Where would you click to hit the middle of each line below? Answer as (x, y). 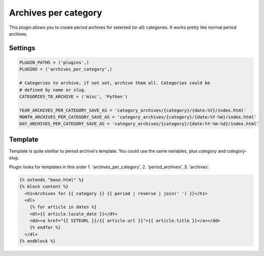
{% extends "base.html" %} (52, 180)
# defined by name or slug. (53, 90)
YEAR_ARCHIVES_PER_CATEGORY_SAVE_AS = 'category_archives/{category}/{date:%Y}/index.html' (133, 110)
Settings (22, 48)
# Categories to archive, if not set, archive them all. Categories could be (115, 83)
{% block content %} (44, 187)
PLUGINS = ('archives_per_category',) (66, 69)
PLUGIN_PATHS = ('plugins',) (54, 62)
